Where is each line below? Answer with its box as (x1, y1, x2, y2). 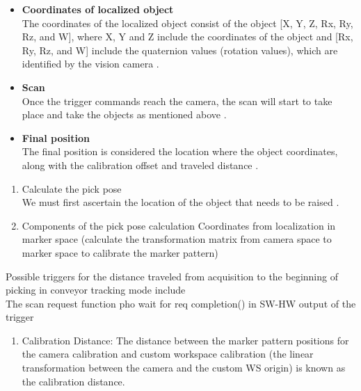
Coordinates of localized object (22, 2, 174, 16)
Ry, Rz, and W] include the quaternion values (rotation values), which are (22, 42, 338, 57)
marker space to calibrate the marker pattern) (22, 245, 218, 260)
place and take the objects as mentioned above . (22, 107, 227, 122)
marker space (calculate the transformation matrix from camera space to (22, 232, 332, 246)
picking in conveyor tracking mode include (6, 282, 186, 297)
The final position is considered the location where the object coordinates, (22, 144, 338, 159)
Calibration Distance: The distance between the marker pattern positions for (22, 333, 349, 347)
